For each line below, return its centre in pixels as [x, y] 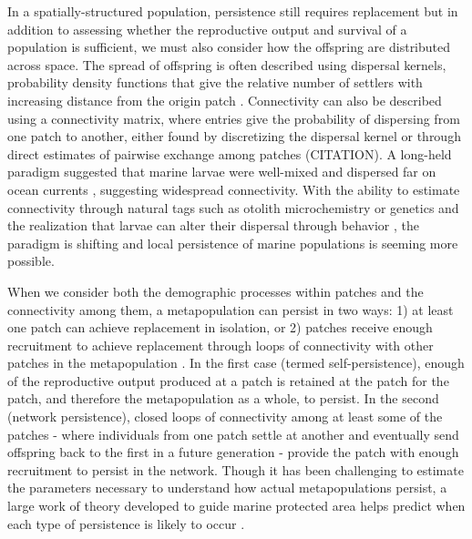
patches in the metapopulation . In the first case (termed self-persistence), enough [236, 363]
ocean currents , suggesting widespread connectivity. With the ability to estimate [234, 189]
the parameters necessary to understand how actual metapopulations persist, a [227, 488]
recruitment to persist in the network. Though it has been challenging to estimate [236, 469]
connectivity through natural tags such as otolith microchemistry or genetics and [233, 207]
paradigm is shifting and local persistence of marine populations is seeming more [233, 243]
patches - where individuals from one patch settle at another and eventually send [233, 434]
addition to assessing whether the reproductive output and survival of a [207, 29]
